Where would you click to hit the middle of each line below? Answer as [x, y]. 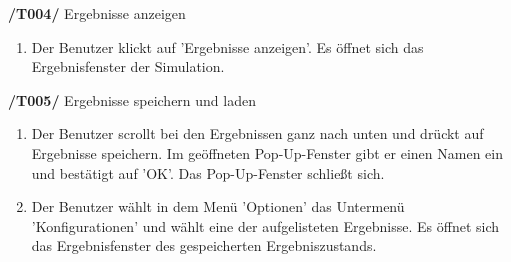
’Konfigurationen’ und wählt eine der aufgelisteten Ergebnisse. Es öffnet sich [265, 225]
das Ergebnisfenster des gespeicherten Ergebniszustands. [204, 245]
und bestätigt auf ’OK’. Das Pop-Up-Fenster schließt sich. [208, 172]
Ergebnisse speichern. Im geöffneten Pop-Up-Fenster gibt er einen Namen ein [267, 152]
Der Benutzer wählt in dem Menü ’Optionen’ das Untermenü [218, 206]
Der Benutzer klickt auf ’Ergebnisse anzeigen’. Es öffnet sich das [227, 46]
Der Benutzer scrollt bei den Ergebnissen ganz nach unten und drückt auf [257, 133]
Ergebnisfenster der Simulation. [128, 66]
